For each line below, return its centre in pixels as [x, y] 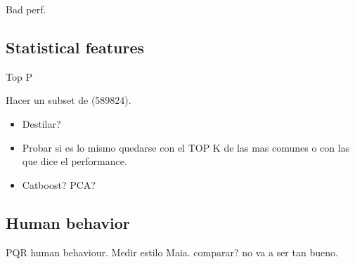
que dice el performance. [75, 161]
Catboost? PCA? [59, 184]
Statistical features [75, 47]
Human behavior [68, 222]
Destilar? [41, 123]
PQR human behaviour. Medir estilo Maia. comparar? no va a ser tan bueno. [172, 252]
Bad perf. [26, 9]
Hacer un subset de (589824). [69, 100]
